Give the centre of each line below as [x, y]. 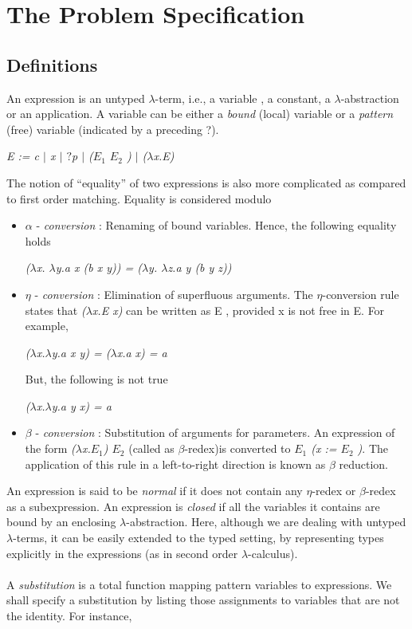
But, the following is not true [96, 379]
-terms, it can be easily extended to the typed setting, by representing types [198, 538]
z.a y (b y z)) [200, 267]
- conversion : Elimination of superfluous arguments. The [174, 294]
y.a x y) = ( [81, 352]
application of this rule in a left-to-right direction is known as [175, 464]
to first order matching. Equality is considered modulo [139, 198]
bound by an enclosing [61, 522]
